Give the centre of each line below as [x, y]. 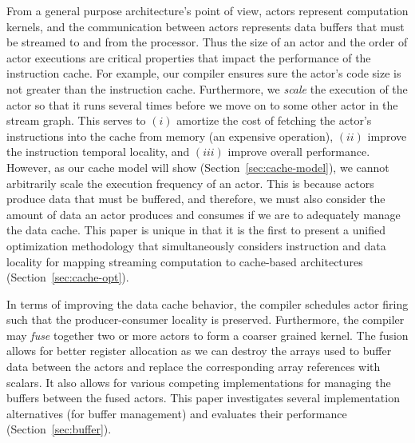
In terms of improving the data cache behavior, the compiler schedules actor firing [207, 303]
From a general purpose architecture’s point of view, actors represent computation [207, 10]
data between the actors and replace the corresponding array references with [194, 367]
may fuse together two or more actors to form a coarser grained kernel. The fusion [207, 335]
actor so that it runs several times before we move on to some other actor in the [202, 104]
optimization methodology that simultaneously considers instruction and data [196, 245]
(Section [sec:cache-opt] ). [68, 277]
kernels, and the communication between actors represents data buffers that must [206, 26]
